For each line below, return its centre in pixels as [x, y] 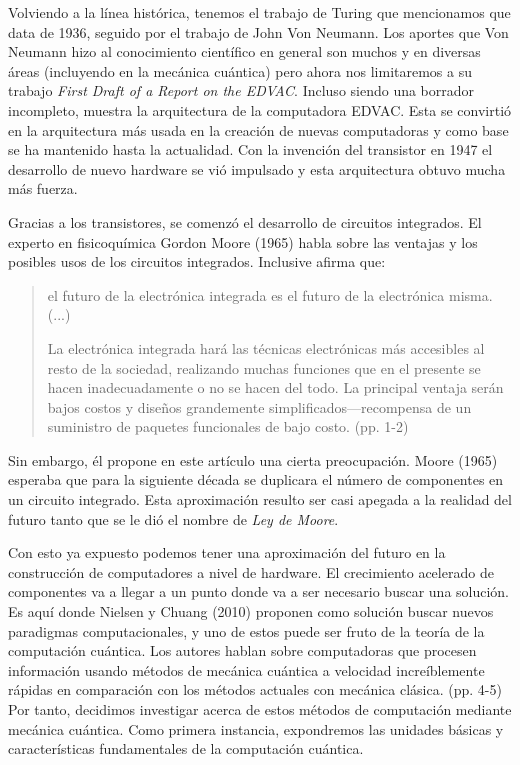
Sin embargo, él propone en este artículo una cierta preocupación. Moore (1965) [253, 459]
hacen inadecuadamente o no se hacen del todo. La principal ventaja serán [275, 387]
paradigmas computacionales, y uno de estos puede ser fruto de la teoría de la [246, 630]
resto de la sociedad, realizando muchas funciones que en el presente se [264, 367]
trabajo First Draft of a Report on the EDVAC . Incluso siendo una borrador [241, 90]
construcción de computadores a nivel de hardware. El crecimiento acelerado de [251, 571]
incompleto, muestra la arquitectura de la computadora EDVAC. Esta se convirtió [260, 109]
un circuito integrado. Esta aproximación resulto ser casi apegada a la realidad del [260, 499]
